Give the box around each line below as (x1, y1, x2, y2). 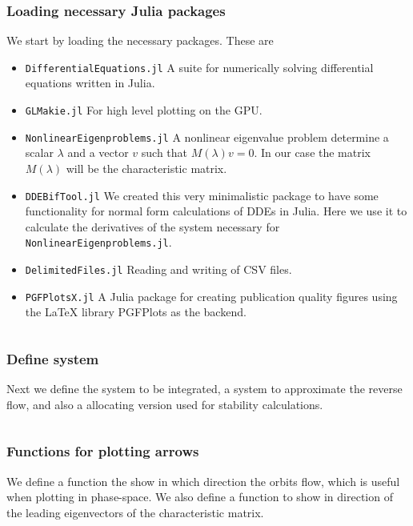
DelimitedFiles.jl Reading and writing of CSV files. (25, 261, 292, 278)
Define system (6, 348, 99, 368)
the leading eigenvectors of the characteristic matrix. (6, 504, 264, 520)
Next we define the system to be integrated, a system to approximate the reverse (6, 380, 403, 397)
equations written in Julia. (25, 74, 155, 91)
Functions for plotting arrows (6, 441, 199, 461)
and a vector (67, 144, 129, 161)
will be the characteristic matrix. (66, 159, 227, 176)
